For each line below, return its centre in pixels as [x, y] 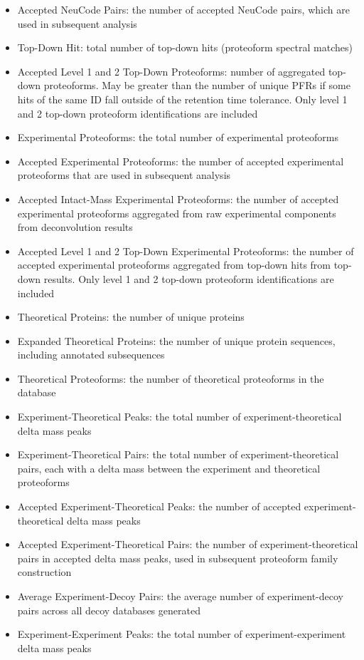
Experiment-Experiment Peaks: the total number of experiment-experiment [182, 634]
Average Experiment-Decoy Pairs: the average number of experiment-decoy [180, 596]
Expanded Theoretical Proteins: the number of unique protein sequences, [176, 340]
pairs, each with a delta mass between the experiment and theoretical [169, 468]
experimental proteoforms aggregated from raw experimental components [177, 213]
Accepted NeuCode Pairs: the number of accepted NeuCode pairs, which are [183, 9]
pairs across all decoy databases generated [109, 610]
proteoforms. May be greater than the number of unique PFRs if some [197, 85]
